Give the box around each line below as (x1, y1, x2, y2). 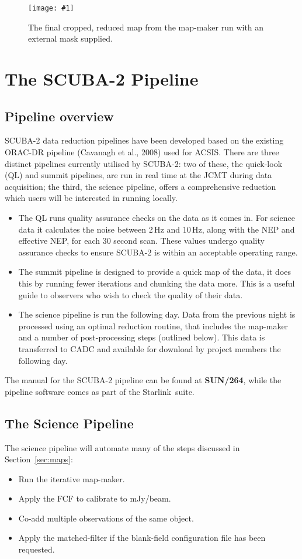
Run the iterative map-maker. (18, 472, 125, 485)
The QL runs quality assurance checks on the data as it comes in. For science (18, 211, 295, 223)
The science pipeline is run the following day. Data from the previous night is (18, 308, 296, 321)
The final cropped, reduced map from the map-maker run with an (28, 21, 264, 33)
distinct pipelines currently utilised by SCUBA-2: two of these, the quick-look (5, 157, 283, 169)
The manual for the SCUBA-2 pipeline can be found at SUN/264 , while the (5, 374, 282, 386)
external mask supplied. (28, 32, 113, 45)
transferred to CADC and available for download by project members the (18, 342, 281, 355)
